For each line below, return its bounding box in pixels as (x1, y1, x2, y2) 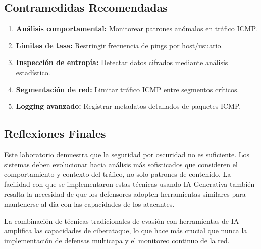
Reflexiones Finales (4, 126, 106, 141)
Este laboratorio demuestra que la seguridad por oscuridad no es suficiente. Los (4, 149, 250, 159)
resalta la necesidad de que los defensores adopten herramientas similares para (4, 189, 246, 199)
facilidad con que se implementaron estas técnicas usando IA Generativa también (4, 178, 255, 189)
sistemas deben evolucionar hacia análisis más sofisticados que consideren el (4, 159, 238, 169)
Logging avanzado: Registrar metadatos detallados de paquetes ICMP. (16, 101, 241, 111)
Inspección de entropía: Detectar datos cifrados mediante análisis (16, 57, 228, 68)
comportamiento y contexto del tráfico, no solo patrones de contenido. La (4, 169, 231, 179)
